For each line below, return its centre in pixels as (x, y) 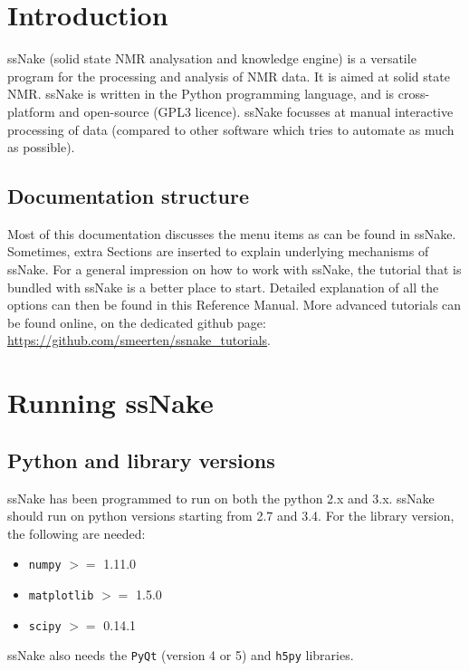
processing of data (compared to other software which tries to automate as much (231, 129)
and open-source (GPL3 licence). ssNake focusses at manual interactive (256, 111)
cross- (414, 94)
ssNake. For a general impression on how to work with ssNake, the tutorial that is (234, 269)
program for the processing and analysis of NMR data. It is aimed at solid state (229, 76)
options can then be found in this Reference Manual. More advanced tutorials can (234, 305)
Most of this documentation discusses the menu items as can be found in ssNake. (232, 233)
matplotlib (61, 596)
